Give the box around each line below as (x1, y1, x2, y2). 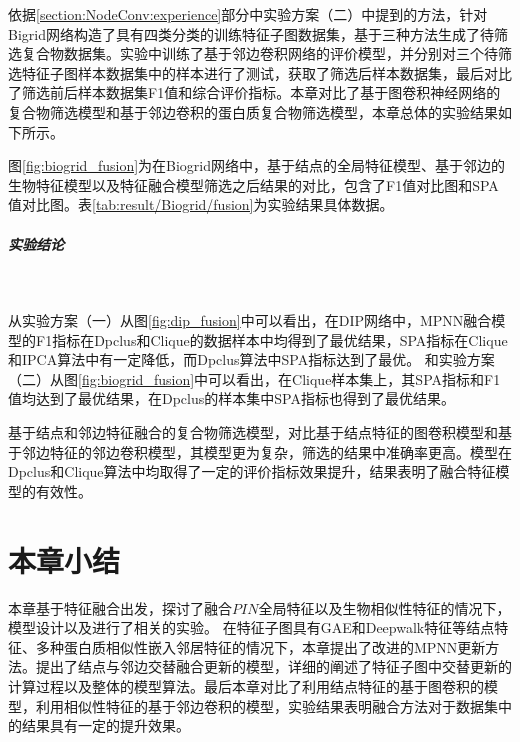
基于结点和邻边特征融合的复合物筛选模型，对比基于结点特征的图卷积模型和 (8, 422, 498, 443)
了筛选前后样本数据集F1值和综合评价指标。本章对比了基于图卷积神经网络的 (8, 82, 501, 103)
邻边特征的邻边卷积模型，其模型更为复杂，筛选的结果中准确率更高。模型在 (21, 441, 512, 462)
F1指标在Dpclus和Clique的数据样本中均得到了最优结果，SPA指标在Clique (35, 329, 508, 350)
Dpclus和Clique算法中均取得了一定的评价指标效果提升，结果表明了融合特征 (8, 461, 496, 482)
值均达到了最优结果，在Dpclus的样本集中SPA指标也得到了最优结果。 (8, 388, 455, 409)
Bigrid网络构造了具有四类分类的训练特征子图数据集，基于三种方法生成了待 (8, 23, 494, 44)
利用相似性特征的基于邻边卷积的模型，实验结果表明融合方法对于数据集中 (35, 695, 512, 716)
